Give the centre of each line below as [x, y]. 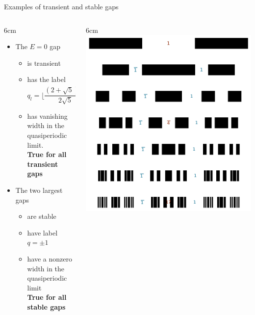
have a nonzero [50, 259]
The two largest [39, 190]
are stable [42, 216]
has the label [46, 79]
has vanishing [47, 116]
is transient [44, 63]
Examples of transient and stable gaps [61, 6]
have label [42, 232]
